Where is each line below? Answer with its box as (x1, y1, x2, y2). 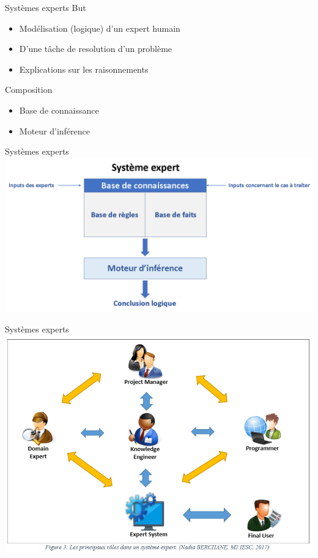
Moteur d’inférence (19, 124, 91, 137)
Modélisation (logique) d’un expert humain (19, 21, 180, 34)
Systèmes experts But (5, 1, 86, 13)
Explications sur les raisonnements (19, 62, 149, 75)
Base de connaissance (19, 103, 99, 116)
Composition (5, 83, 53, 96)
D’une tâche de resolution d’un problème (19, 42, 172, 55)
